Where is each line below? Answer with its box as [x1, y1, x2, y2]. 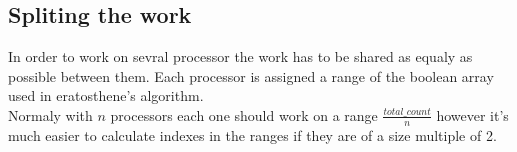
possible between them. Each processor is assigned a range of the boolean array [8, 65, 494, 86]
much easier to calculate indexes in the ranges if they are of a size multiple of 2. [8, 124, 497, 145]
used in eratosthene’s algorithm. [8, 85, 204, 106]
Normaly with [8, 104, 93, 125]
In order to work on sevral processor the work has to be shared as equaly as [8, 46, 473, 67]
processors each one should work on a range [110, 104, 378, 125]
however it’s [436, 104, 509, 125]
